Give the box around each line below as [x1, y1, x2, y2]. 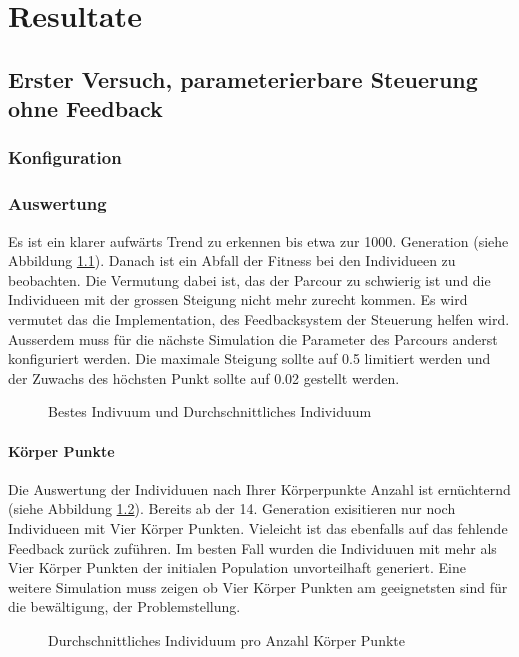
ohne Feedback [8, 93, 163, 124]
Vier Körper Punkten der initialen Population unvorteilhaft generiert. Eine [8, 557, 466, 578]
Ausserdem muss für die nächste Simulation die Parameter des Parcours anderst [8, 328, 498, 349]
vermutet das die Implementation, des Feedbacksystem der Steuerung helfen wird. [8, 308, 510, 329]
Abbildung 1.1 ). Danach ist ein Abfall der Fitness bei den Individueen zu [8, 250, 456, 271]
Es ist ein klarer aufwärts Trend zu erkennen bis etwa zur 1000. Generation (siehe [8, 230, 509, 251]
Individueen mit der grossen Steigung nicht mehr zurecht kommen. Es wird [8, 289, 468, 310]
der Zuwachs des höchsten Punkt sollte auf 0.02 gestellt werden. [8, 367, 400, 388]
